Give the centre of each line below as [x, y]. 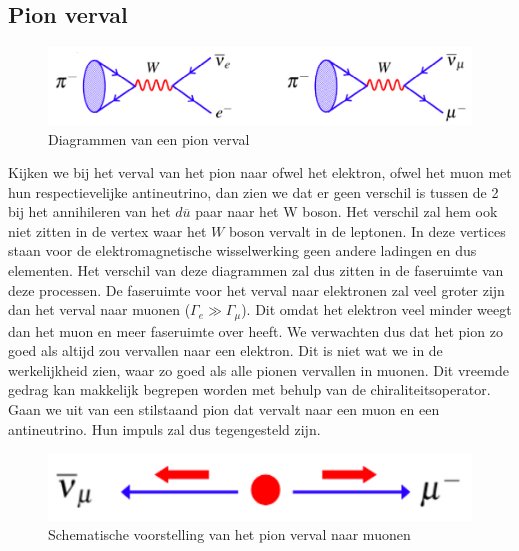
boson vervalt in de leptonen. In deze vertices [367, 230]
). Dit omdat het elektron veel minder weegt [376, 309]
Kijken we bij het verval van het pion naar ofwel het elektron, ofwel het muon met [260, 172]
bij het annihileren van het [89, 211]
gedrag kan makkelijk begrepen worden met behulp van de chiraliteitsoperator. [249, 389]
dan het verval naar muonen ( [99, 309]
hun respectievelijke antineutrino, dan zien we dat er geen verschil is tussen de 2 [253, 191]
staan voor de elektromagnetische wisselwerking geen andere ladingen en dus [242, 250]
